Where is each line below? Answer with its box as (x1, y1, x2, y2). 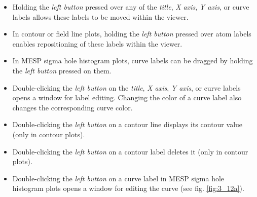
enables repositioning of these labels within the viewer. (12, 38, 182, 49)
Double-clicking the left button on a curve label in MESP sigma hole (12, 173, 225, 183)
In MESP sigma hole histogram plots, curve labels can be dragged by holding (12, 55, 253, 66)
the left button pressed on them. (12, 65, 112, 75)
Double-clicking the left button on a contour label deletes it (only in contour (12, 146, 248, 156)
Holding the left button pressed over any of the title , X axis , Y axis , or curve (12, 2, 249, 12)
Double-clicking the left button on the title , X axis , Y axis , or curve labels (12, 82, 241, 93)
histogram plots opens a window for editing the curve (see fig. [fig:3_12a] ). (12, 183, 244, 193)
